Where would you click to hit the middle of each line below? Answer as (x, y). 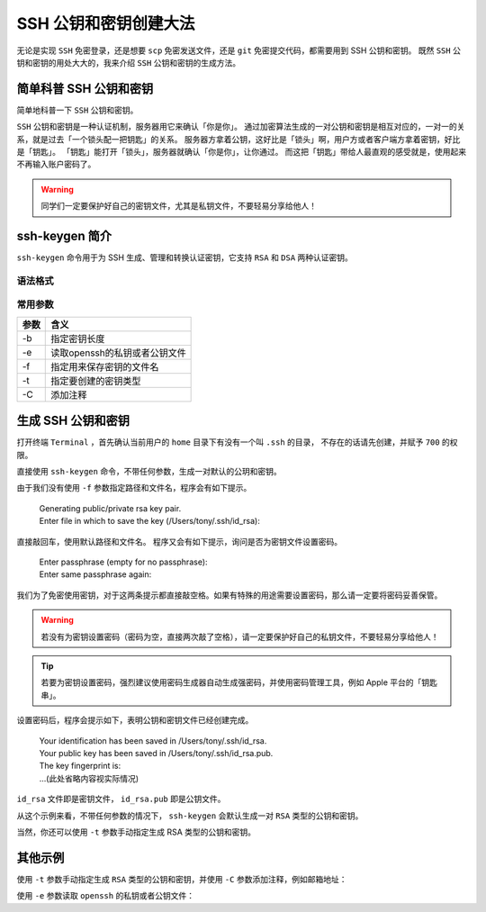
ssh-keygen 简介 (64, 236)
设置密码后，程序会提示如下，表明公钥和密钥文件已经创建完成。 (135, 720)
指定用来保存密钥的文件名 (105, 366)
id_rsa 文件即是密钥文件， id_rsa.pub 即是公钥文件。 (121, 799)
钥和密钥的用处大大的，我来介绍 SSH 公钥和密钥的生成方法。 (129, 62)
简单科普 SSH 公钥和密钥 (85, 89)
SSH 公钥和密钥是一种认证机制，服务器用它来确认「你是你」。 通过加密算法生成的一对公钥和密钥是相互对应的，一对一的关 (241, 127)
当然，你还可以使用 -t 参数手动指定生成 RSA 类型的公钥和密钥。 (136, 832)
